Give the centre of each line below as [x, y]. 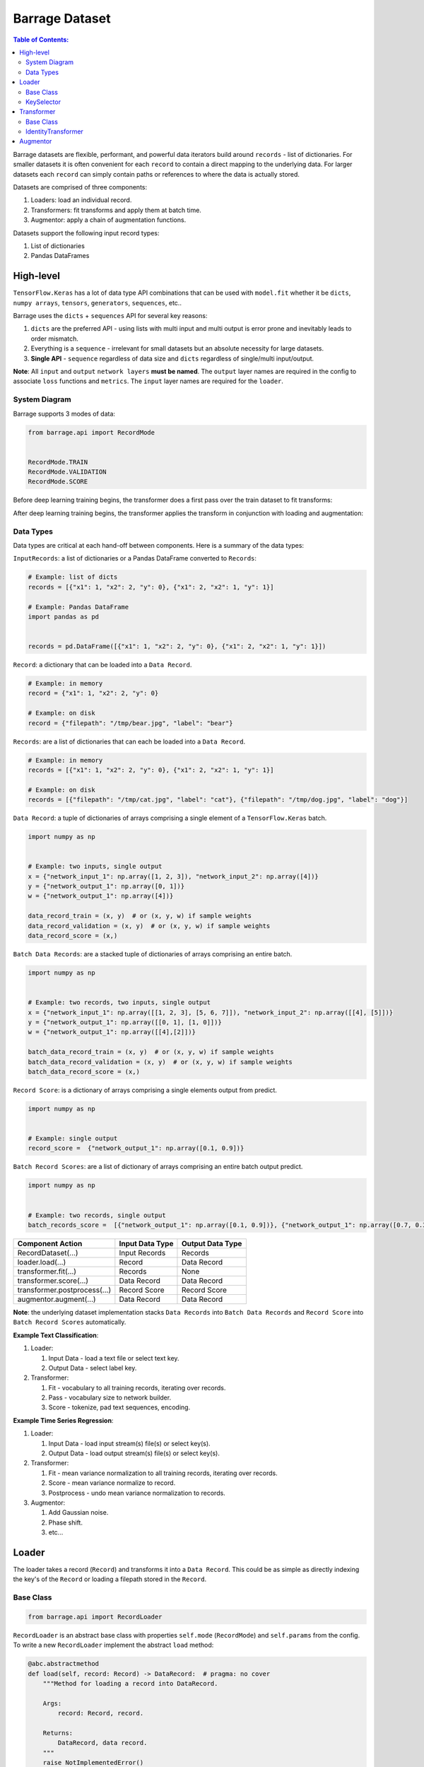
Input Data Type [146, 1243]
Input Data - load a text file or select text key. [114, 1358]
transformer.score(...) [53, 1281]
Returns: [58, 1733]
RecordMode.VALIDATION [67, 472]
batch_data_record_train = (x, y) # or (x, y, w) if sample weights [151, 1052]
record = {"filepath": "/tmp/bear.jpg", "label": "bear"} [130, 723]
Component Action [50, 1243]
